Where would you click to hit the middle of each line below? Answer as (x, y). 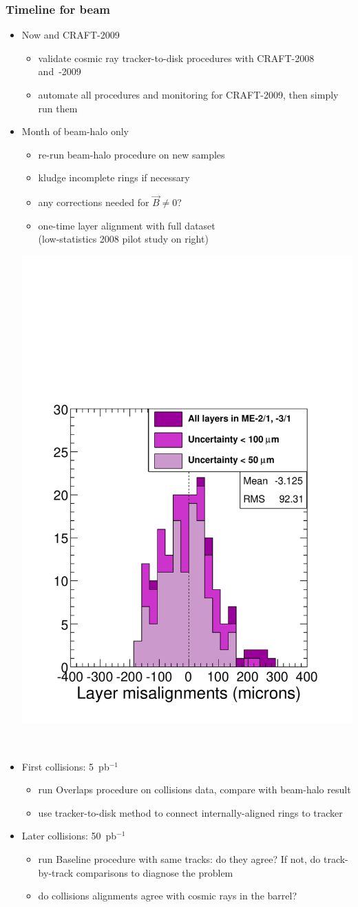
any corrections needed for (94, 202)
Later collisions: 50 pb (69, 836)
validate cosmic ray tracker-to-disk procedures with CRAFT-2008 (176, 58)
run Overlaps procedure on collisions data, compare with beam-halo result (194, 789)
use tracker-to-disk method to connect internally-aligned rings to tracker (190, 812)
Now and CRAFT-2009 (71, 35)
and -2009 (60, 71)
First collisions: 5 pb (65, 766)
